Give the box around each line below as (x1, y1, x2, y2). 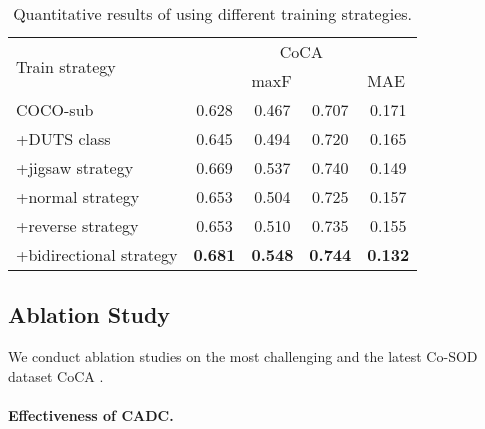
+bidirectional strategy (16, 243, 178, 266)
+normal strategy (16, 185, 140, 208)
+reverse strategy (16, 214, 139, 237)
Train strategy (16, 54, 116, 78)
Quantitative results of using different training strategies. (13, 2, 413, 25)
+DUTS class (16, 127, 111, 150)
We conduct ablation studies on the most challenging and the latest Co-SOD (8, 346, 478, 367)
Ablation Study (8, 299, 171, 330)
